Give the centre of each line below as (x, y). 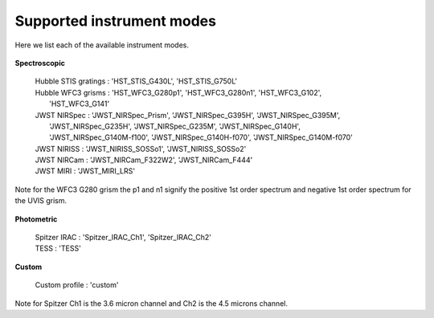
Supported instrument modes (116, 21)
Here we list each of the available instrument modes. (102, 45)
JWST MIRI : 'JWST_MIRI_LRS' (85, 171)
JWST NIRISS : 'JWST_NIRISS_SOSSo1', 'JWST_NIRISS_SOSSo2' (141, 149)
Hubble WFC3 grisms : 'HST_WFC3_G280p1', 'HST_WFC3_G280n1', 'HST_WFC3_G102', (178, 92)
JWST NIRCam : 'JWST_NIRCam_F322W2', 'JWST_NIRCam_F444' (144, 160)
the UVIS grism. (41, 201)
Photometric (36, 219)
